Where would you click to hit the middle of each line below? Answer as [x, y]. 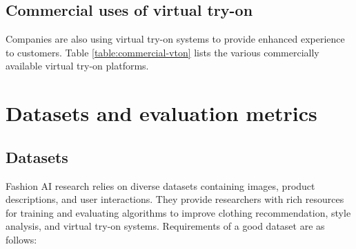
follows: [21, 239]
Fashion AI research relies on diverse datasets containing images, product [160, 185]
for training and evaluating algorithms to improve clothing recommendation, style [178, 212]
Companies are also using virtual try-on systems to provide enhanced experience [175, 39]
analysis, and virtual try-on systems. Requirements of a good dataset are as [165, 226]
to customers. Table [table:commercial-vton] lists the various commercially [162, 52]
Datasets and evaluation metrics [161, 113]
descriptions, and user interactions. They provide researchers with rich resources [175, 199]
